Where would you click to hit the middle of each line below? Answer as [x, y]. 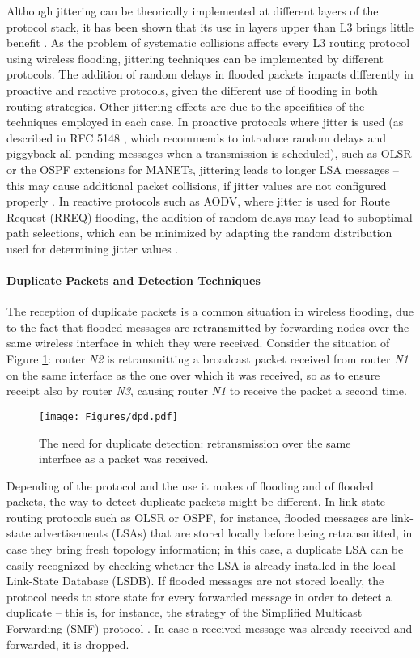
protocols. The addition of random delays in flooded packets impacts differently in [210, 74]
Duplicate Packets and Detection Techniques [134, 280]
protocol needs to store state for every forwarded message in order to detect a [199, 596]
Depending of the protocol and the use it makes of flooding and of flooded [190, 485]
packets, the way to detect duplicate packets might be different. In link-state [196, 501]
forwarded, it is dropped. [68, 644]
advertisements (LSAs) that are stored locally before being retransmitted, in [223, 533]
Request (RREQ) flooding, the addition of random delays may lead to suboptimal [210, 217]
